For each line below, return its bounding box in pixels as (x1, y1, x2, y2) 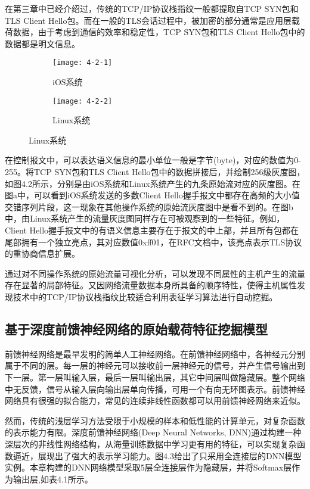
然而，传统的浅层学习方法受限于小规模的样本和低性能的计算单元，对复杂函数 (5, 414, 305, 426)
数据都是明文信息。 (5, 37, 80, 49)
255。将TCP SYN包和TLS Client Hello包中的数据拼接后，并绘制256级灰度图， (5, 166, 305, 178)
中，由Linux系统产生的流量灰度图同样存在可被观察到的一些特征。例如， (5, 212, 285, 225)
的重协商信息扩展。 (5, 247, 80, 260)
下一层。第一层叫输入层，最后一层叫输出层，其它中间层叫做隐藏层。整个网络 (5, 370, 305, 383)
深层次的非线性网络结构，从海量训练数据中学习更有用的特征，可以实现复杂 (5, 437, 297, 450)
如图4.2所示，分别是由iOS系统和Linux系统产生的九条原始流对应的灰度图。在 (5, 177, 300, 189)
